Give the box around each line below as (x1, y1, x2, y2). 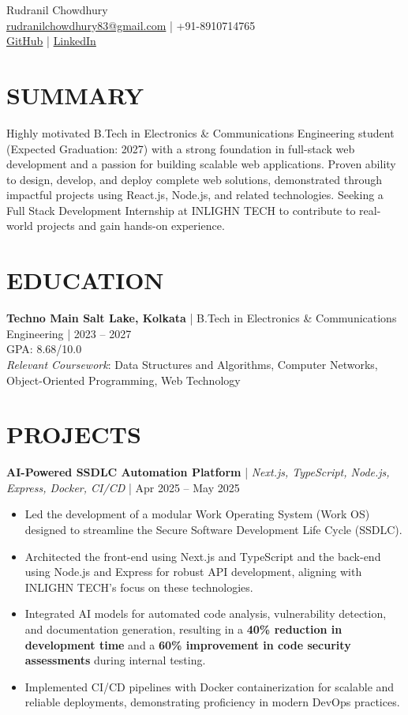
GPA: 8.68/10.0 (6, 341, 82, 357)
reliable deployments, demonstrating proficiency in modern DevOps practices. (24, 694, 400, 710)
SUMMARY (6, 78, 144, 111)
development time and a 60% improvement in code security (24, 636, 351, 653)
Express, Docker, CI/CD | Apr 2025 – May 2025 (6, 479, 240, 495)
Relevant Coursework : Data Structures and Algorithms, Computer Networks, (6, 356, 378, 372)
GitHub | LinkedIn (6, 32, 96, 49)
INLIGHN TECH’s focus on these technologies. (24, 578, 253, 595)
